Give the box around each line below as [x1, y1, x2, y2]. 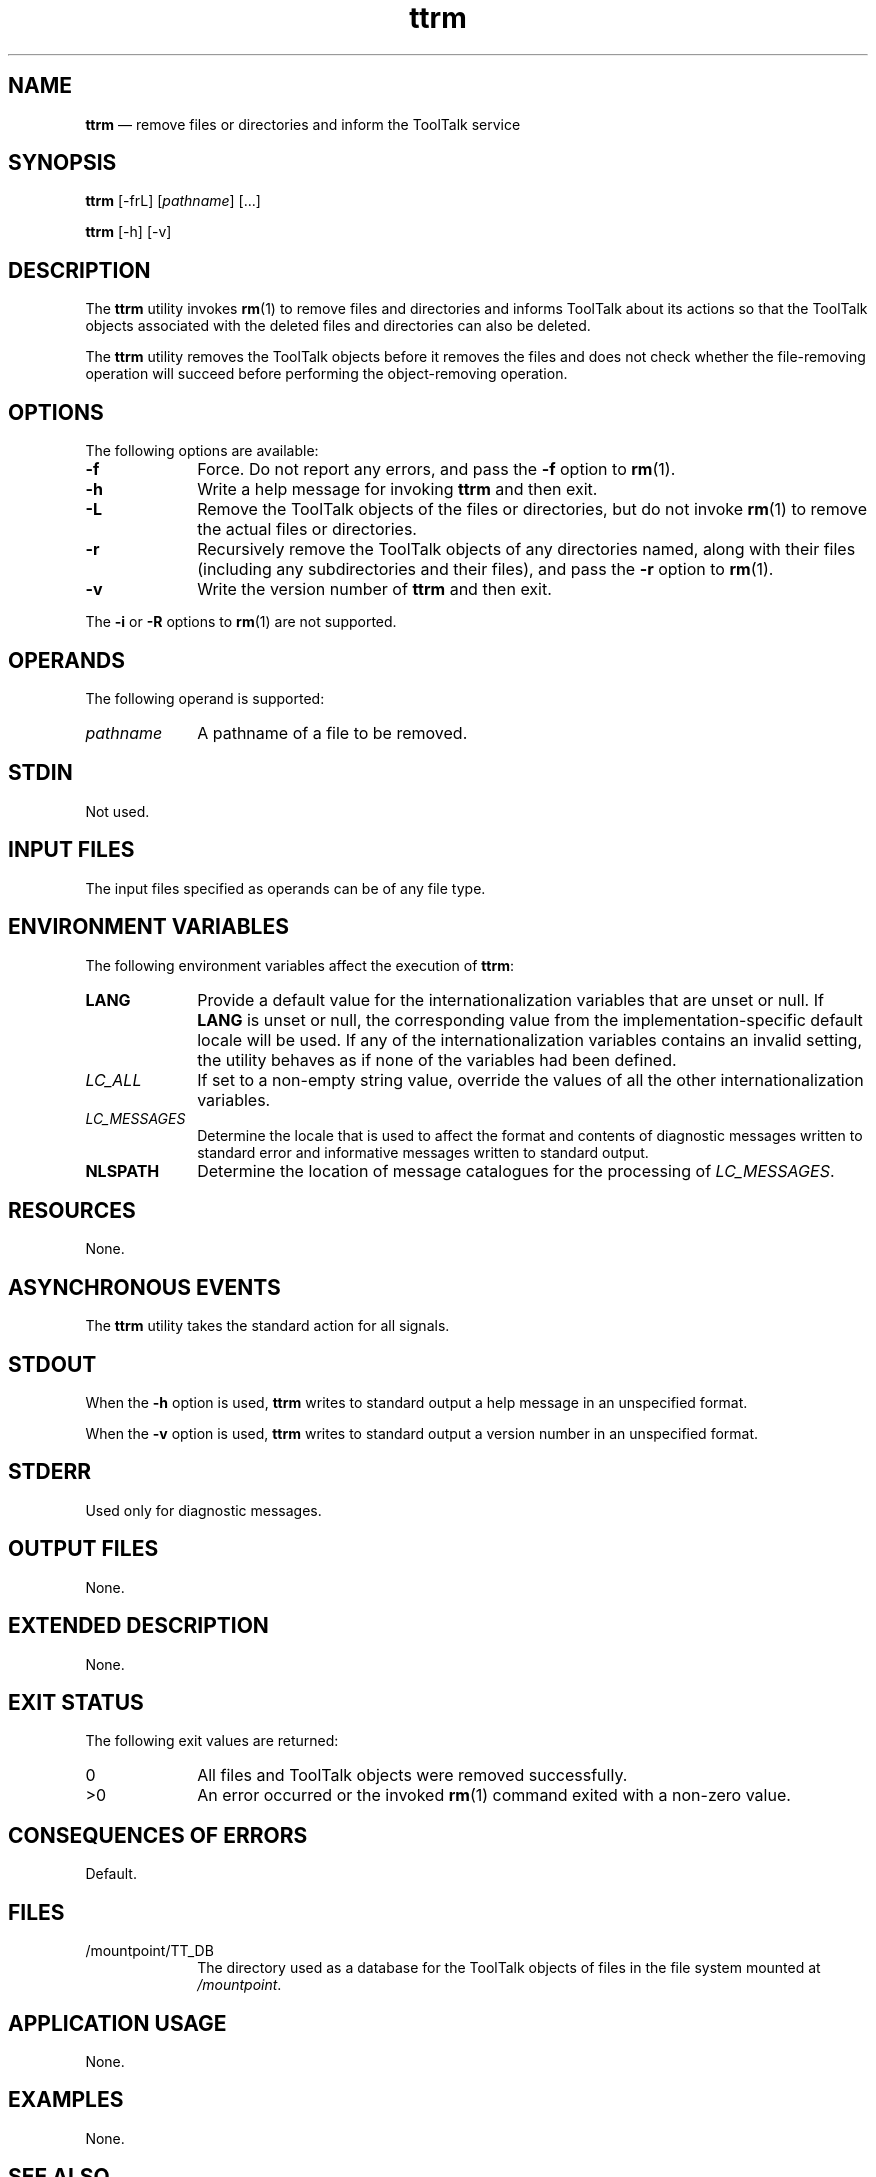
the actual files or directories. [197, 519, 417, 540]
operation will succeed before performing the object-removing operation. [85, 365, 568, 383]
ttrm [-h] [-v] [85, 223, 172, 241]
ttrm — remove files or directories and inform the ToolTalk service [85, 115, 521, 133]
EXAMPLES [8, 2087, 124, 2113]
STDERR [8, 1459, 92, 1485]
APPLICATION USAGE [8, 2010, 227, 2036]
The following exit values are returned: [85, 1732, 339, 1750]
